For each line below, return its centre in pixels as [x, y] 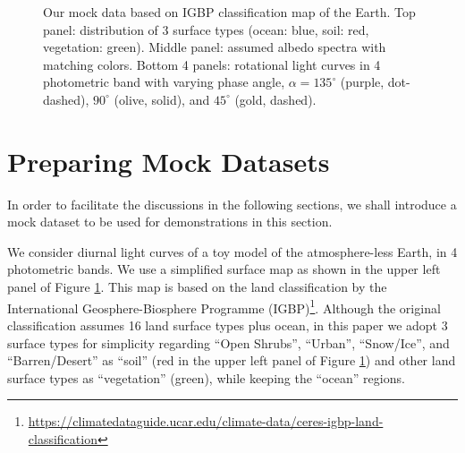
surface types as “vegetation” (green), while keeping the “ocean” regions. [206, 377]
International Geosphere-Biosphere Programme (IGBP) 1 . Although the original [224, 306]
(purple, [362, 82]
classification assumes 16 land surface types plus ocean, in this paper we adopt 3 [228, 325]
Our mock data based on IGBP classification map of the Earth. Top [229, 12]
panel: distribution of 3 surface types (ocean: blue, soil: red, [206, 29]
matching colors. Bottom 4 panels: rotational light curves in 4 [212, 64]
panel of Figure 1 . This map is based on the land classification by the [197, 287]
